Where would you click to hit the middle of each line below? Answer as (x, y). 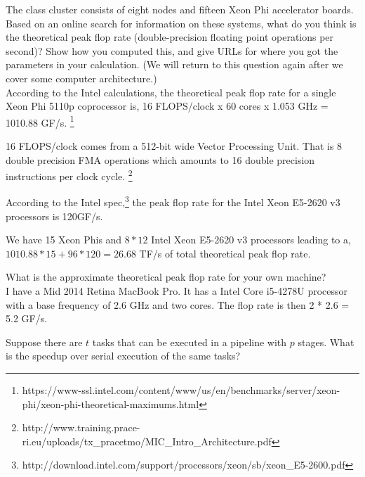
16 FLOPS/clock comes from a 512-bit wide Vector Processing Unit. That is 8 (174, 146)
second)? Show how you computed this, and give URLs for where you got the (172, 50)
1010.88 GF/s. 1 (40, 121)
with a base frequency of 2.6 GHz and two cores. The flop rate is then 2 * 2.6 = (178, 304)
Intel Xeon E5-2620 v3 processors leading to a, (251, 240)
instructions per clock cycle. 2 (69, 175)
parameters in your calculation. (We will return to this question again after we (174, 64)
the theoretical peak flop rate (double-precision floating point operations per (170, 37)
